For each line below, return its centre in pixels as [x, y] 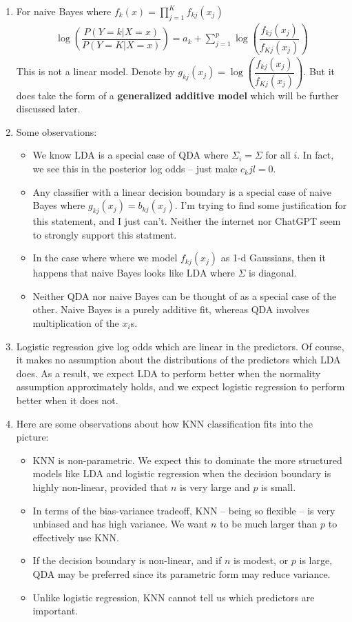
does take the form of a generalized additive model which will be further [177, 95]
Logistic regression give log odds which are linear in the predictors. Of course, [180, 346]
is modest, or [261, 560]
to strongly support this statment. [105, 234]
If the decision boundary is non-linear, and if [127, 560]
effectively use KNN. [76, 537]
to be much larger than [269, 524]
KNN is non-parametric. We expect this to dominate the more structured [187, 460]
